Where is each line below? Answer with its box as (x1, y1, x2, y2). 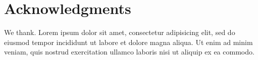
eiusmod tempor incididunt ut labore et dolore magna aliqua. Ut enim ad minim (4, 36, 253, 47)
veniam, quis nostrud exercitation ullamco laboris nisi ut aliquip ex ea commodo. (4, 46, 254, 57)
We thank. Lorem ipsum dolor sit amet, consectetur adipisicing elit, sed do (4, 27, 235, 37)
